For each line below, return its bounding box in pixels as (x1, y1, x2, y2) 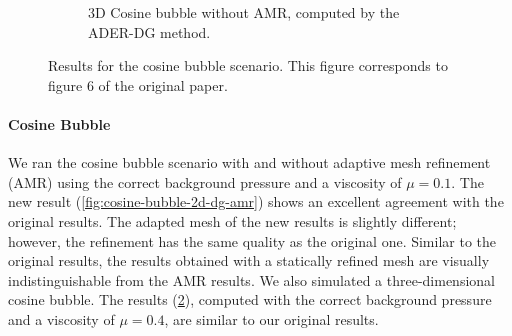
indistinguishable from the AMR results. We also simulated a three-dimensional (8, 269, 495, 290)
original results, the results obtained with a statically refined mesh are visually (8, 250, 490, 271)
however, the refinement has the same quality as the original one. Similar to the (8, 230, 497, 251)
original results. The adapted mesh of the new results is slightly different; (8, 210, 457, 231)
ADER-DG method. (88, 21, 211, 42)
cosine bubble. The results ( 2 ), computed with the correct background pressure (8, 289, 492, 310)
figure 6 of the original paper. (48, 74, 228, 95)
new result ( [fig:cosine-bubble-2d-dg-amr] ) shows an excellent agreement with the (8, 191, 504, 212)
